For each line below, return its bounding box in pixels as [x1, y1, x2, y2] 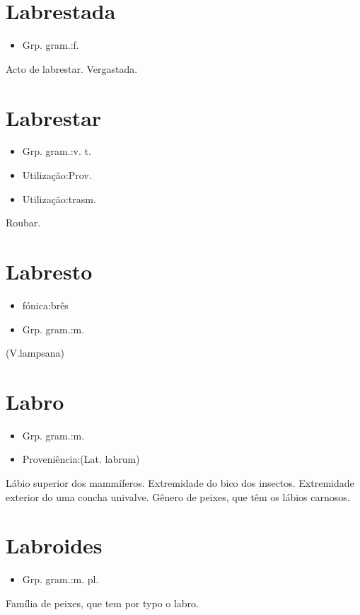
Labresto [6, 257, 93, 285]
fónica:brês [22, 297, 69, 312]
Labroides [6, 531, 103, 560]
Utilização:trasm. [22, 191, 96, 206]
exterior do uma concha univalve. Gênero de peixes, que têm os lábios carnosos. [6, 489, 350, 504]
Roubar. [6, 215, 41, 230]
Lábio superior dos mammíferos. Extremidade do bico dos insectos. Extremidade [6, 476, 354, 490]
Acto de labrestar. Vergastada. [6, 61, 138, 76]
